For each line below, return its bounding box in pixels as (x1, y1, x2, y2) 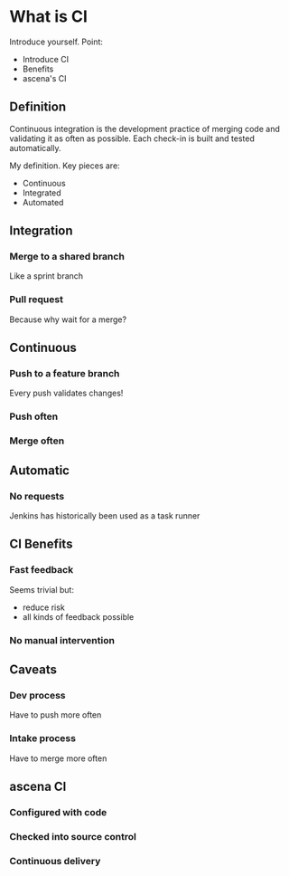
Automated (22, 196, 64, 207)
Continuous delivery (9, 854, 101, 867)
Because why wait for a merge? (9, 314, 127, 325)
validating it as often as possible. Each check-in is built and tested (9, 133, 255, 144)
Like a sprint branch (9, 271, 84, 281)
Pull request (9, 293, 63, 306)
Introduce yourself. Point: (9, 36, 104, 47)
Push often (9, 410, 59, 423)
